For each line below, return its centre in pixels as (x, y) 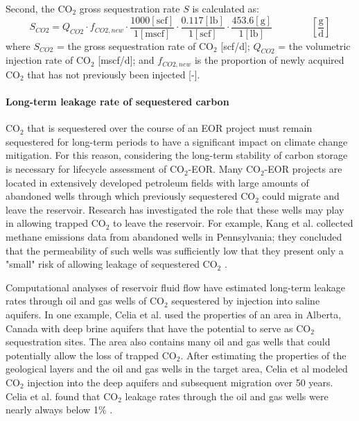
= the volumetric (314, 45)
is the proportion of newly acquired (269, 60)
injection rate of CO (48, 60)
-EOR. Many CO (224, 169)
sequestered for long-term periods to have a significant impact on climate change (177, 141)
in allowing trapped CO (56, 223)
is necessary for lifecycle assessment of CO (95, 169)
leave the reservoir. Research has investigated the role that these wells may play (175, 209)
